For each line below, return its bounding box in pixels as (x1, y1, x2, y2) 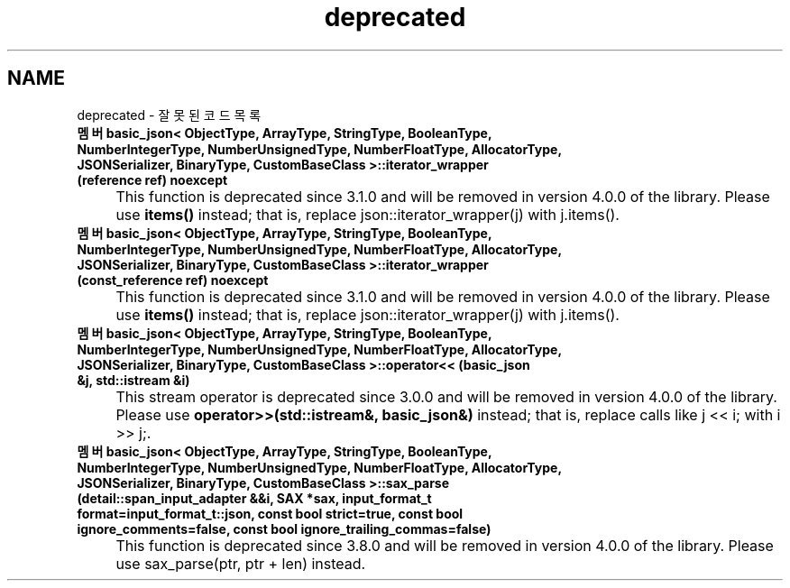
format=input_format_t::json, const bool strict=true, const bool (77, 505, 464, 521)
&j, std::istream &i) (77, 372, 190, 388)
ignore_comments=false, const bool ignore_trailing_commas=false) (77, 520, 491, 537)
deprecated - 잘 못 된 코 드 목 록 (77, 106, 262, 123)
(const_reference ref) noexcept (77, 271, 269, 288)
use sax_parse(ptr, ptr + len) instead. (115, 554, 366, 573)
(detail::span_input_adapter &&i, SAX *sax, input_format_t (77, 490, 432, 506)
